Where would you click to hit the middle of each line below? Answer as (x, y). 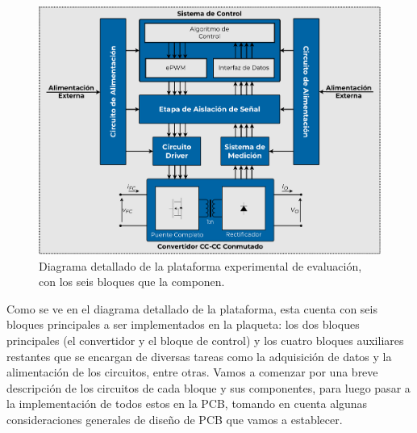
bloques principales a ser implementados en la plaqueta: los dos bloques (183, 324)
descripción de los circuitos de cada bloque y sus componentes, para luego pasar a (208, 387)
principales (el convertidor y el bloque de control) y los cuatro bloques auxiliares (205, 341)
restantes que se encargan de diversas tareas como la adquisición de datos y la (199, 356)
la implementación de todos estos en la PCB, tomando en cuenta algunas (187, 404)
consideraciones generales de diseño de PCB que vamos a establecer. (175, 420)
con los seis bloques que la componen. (132, 282)
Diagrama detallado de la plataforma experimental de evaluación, (200, 265)
